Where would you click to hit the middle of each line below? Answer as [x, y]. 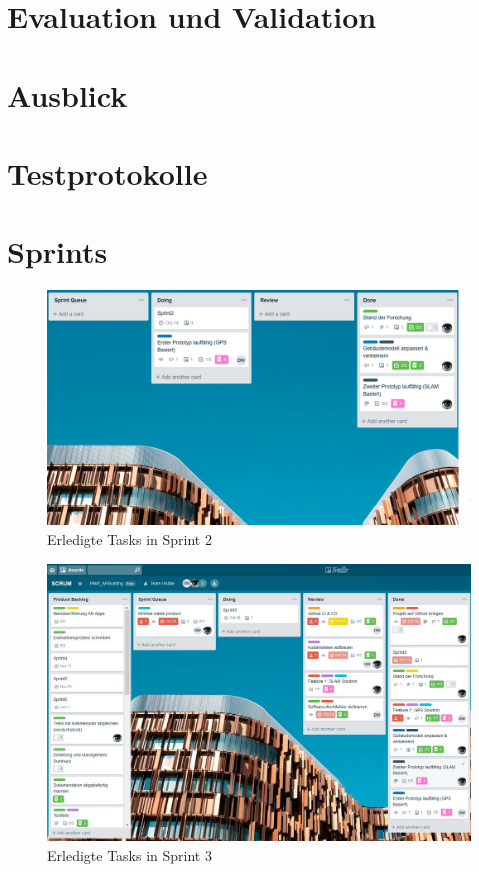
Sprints [57, 251]
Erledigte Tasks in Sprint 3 [129, 855]
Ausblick [67, 94]
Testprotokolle [107, 172]
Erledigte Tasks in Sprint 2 [129, 539]
